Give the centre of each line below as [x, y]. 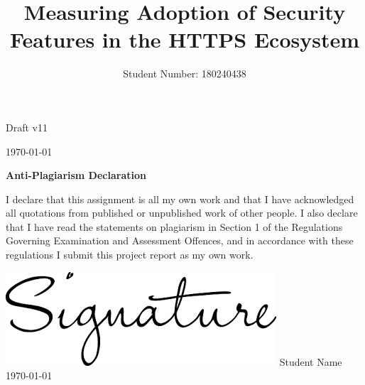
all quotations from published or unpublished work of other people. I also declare [182, 213]
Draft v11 [27, 127]
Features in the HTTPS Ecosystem [185, 39]
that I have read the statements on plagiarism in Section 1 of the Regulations [174, 226]
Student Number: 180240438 [185, 74]
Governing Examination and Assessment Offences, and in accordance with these [180, 240]
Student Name [311, 361]
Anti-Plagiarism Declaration [76, 175]
